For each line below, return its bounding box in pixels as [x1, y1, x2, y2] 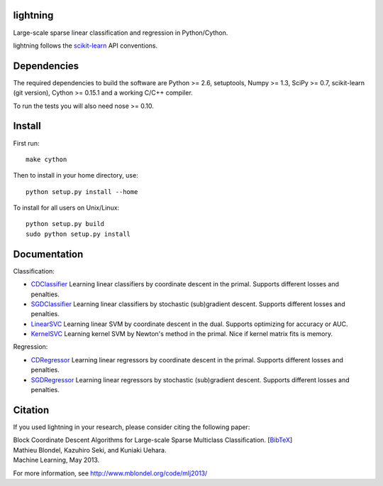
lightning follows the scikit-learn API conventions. [13, 41, 158, 50]
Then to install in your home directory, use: [13, 171, 138, 180]
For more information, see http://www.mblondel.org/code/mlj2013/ [13, 469, 208, 477]
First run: [13, 139, 40, 147]
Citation [13, 404, 50, 416]
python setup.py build [26, 220, 105, 228]
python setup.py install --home [26, 188, 138, 195]
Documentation [13, 248, 84, 260]
